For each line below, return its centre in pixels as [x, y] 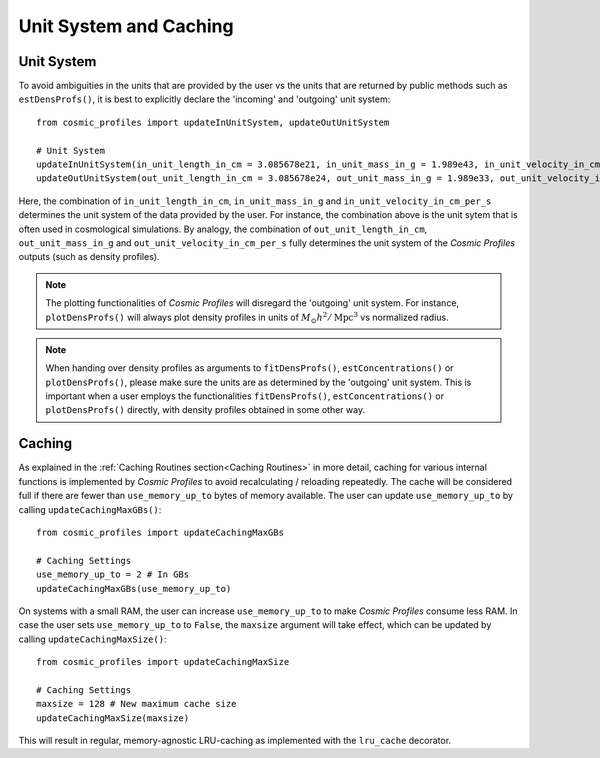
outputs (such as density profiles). [89, 257]
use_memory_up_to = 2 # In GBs [113, 574]
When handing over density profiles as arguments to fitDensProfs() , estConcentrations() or [249, 368]
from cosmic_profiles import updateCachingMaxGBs [160, 532]
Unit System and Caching [126, 26]
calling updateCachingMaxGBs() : [90, 509]
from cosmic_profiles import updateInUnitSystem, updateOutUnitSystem [213, 122]
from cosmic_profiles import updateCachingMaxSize [163, 662]
